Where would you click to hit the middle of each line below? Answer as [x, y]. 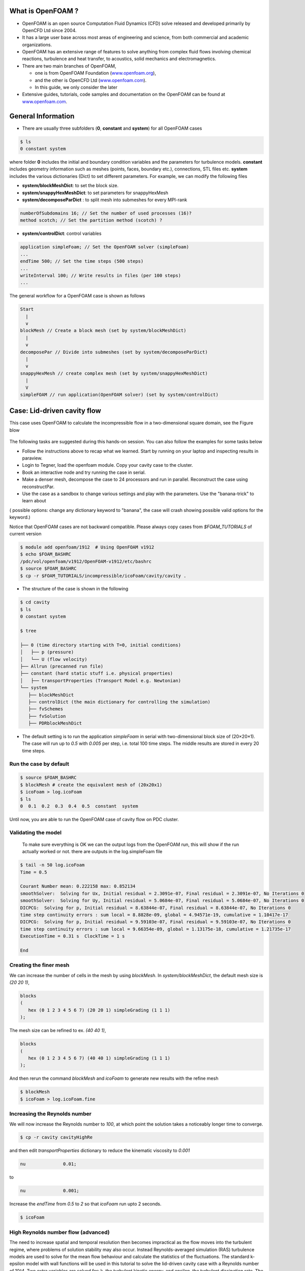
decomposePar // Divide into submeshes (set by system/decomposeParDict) [114, 352]
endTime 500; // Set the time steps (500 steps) [82, 261]
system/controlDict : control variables [62, 233]
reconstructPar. [38, 487]
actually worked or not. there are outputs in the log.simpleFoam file [92, 852]
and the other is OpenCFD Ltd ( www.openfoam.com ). [91, 80]
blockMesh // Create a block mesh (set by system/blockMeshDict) [103, 331]
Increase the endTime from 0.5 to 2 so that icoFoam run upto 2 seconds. [85, 1204]
